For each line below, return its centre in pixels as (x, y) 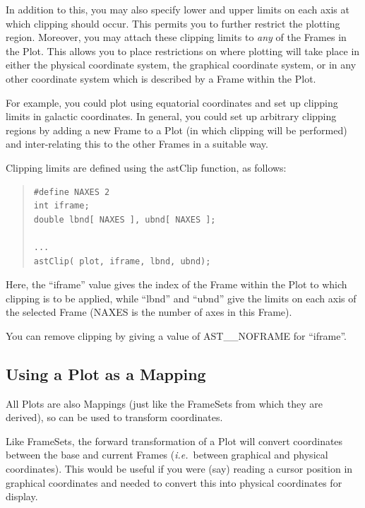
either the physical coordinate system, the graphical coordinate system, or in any (181, 65)
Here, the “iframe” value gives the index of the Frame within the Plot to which (176, 284)
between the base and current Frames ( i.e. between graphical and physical (167, 455)
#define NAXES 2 (72, 192)
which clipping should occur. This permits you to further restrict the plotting (173, 23)
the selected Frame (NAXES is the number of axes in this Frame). (149, 312)
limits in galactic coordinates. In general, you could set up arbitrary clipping (171, 116)
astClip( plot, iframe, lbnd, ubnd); (122, 261)
